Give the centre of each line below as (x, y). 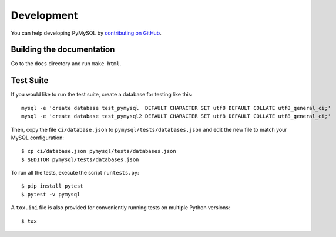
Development (44, 15)
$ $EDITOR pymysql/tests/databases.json (80, 159)
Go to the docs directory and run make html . (66, 64)
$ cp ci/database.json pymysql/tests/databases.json (99, 151)
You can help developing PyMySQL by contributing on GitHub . (86, 33)
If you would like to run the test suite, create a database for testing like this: (102, 95)
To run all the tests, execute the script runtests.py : (75, 173)
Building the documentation (63, 50)
